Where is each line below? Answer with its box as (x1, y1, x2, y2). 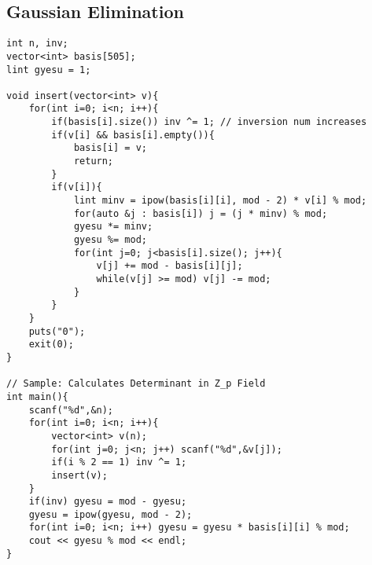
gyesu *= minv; (73, 221, 153, 233)
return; (73, 156, 114, 167)
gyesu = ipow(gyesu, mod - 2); (28, 508, 193, 520)
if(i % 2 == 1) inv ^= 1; (51, 457, 187, 468)
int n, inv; (6, 38, 68, 50)
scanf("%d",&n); (28, 404, 114, 416)
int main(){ (6, 391, 68, 402)
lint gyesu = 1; (6, 64, 91, 75)
